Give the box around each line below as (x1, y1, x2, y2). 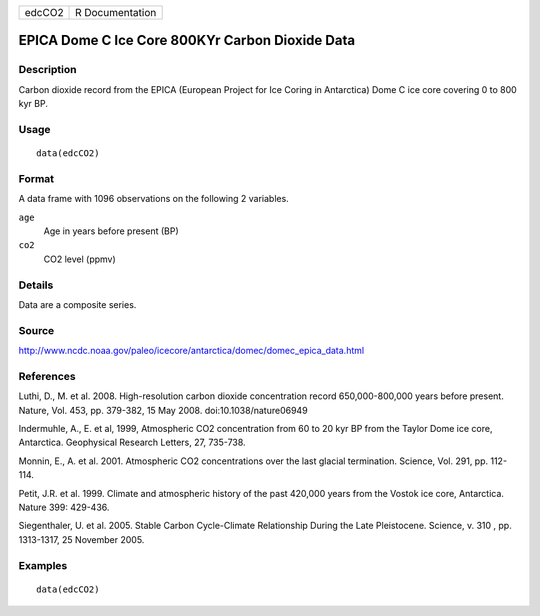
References (18, 369, 76, 383)
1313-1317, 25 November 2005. (18, 533, 145, 545)
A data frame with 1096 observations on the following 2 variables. (18, 193, 289, 205)
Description (18, 63, 77, 77)
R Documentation (75, 6, 157, 19)
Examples (18, 558, 68, 572)
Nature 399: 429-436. (18, 501, 110, 513)
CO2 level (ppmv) (43, 253, 117, 265)
